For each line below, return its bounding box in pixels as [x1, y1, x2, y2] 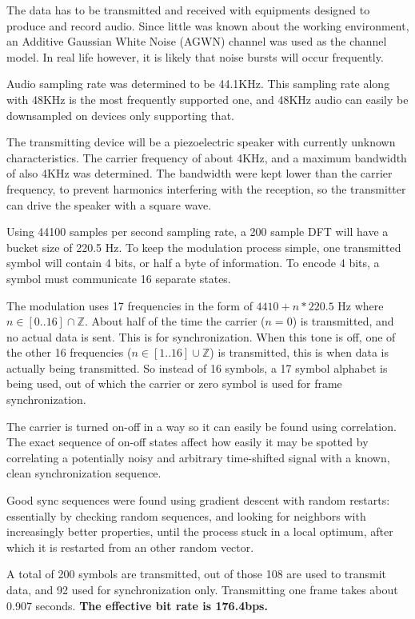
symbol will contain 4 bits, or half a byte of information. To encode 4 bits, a [6, 254, 380, 271]
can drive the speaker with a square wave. [6, 196, 212, 213]
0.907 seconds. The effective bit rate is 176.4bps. [6, 597, 268, 613]
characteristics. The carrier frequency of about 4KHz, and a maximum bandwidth [6, 149, 407, 166]
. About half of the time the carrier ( [84, 313, 265, 329]
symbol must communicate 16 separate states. [6, 270, 231, 286]
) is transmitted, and [292, 313, 394, 329]
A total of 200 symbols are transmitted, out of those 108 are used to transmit [6, 565, 387, 582]
